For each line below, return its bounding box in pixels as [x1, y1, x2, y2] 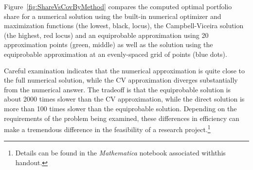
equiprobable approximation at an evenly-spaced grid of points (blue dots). [4, 49, 227, 59]
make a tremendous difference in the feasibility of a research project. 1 [4, 123, 211, 134]
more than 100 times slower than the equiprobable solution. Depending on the [4, 103, 237, 113]
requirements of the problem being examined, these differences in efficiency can [4, 113, 239, 123]
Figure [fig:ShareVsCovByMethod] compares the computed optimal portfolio [4, 1, 232, 11]
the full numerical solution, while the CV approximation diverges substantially [4, 75, 238, 85]
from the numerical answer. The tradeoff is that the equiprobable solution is [4, 84, 231, 94]
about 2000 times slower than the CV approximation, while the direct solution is [4, 94, 245, 104]
